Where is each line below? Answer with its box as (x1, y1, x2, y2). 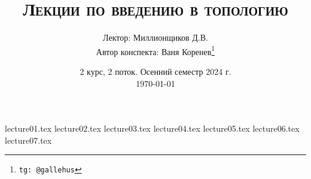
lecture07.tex (5, 134, 52, 146)
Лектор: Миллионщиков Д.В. (103, 31, 208, 44)
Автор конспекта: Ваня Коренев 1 (96, 43, 215, 57)
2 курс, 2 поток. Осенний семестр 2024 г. (80, 65, 231, 77)
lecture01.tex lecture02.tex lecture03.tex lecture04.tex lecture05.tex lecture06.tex (5, 122, 300, 135)
